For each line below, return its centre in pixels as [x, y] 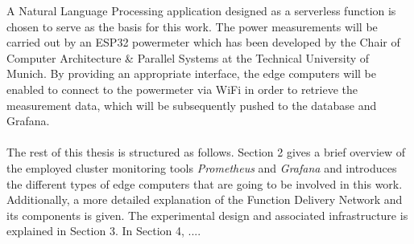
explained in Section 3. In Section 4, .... [104, 231]
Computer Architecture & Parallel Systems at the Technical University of [188, 57]
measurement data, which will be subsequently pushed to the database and [192, 105]
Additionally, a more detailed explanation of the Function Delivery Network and [205, 199]
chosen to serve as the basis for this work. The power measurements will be [192, 26]
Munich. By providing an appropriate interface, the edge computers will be [192, 73]
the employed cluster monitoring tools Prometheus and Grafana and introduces [202, 167]
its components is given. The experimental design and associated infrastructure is [207, 215]
